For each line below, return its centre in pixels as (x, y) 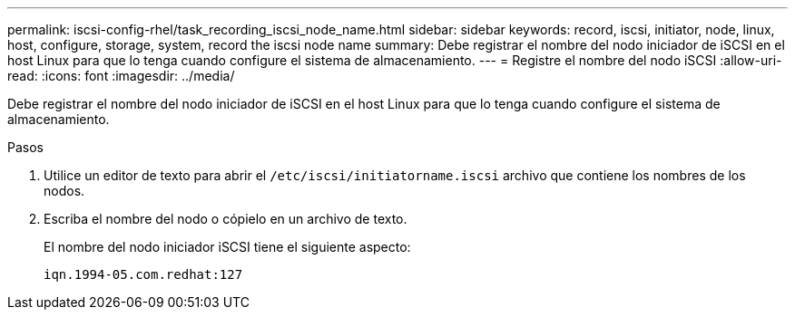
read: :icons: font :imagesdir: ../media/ (121, 76)
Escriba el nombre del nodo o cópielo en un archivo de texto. (226, 219)
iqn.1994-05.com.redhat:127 (143, 274)
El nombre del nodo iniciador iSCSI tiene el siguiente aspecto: (227, 247)
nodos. (64, 191)
